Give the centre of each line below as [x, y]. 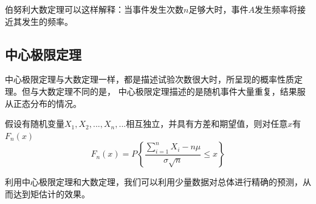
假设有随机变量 [35, 124]
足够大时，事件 [218, 9]
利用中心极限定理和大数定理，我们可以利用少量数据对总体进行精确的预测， [154, 182]
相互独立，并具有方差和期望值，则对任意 [207, 124]
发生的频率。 [47, 21]
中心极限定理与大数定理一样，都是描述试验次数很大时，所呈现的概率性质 [149, 79]
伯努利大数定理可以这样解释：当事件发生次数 [94, 9]
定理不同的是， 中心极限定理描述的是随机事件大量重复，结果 [176, 91]
